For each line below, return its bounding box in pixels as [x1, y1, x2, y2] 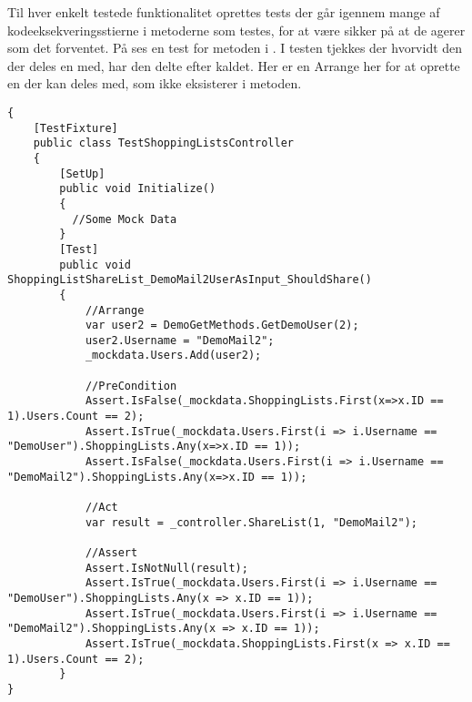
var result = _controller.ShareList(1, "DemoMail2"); [85, 515, 418, 529]
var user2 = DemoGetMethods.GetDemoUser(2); [85, 319, 359, 332]
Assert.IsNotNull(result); [85, 561, 248, 575]
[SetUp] [59, 167, 105, 180]
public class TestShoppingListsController [33, 137, 294, 150]
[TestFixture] [33, 121, 118, 135]
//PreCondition [85, 379, 177, 392]
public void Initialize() [59, 182, 216, 196]
